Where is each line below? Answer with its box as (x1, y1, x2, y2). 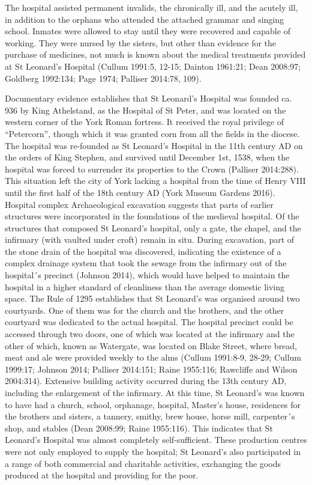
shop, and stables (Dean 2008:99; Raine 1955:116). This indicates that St (5, 421, 273, 434)
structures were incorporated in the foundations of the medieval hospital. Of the (5, 210, 299, 222)
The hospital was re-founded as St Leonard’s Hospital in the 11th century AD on (5, 139, 303, 151)
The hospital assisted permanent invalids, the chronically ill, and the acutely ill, (5, 1, 298, 13)
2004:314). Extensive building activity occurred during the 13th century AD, (5, 374, 287, 387)
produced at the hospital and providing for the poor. (5, 469, 199, 481)
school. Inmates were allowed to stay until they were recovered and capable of (5, 25, 290, 37)
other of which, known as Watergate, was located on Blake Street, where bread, (5, 339, 298, 352)
